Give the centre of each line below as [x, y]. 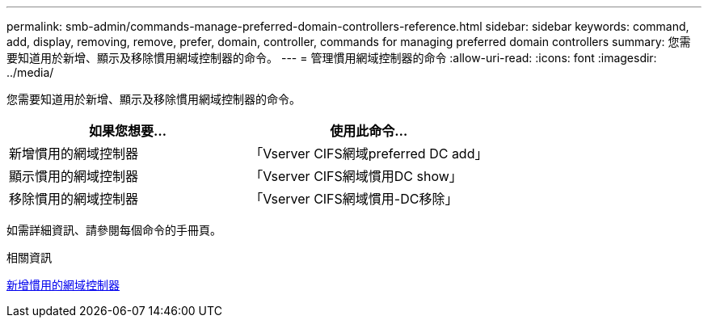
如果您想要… [128, 131]
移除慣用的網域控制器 [74, 199]
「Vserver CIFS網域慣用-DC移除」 [354, 199]
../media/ [30, 72]
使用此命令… [369, 131]
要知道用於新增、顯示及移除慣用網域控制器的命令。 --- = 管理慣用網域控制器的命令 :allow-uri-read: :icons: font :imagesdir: [332, 58]
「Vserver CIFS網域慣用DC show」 [356, 176]
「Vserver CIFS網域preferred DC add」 [369, 154]
